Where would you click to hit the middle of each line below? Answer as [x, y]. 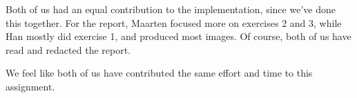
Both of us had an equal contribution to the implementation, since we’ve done [171, 9]
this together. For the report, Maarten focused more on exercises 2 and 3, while [174, 22]
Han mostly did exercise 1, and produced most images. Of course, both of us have [178, 36]
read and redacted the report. [68, 49]
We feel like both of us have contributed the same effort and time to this [159, 73]
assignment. [30, 86]
